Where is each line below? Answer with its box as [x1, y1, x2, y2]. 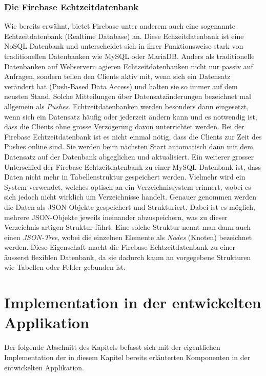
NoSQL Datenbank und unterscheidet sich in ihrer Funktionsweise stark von [4, 41, 243, 51]
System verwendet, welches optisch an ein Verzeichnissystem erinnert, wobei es [4, 181, 251, 192]
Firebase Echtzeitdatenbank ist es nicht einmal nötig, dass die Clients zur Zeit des [4, 131, 262, 142]
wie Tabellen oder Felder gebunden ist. [4, 262, 126, 272]
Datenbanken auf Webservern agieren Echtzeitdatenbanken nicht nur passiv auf [4, 61, 253, 71]
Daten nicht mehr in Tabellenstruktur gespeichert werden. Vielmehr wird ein [4, 171, 245, 182]
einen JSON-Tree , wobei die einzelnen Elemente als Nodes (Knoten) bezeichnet [4, 231, 252, 242]
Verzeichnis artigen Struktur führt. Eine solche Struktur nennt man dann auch [4, 222, 251, 232]
